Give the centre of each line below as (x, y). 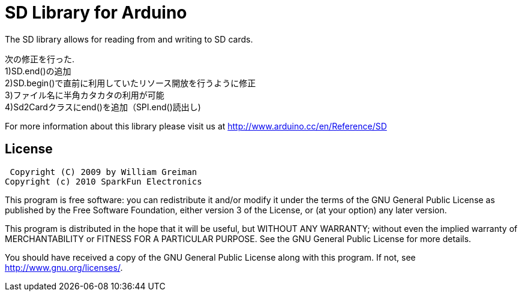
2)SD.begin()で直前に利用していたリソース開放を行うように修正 (130, 83)
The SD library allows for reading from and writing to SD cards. (129, 39)
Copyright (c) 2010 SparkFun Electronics (103, 181)
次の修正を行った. (40, 59)
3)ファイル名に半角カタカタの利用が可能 (85, 95)
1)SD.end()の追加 (38, 71)
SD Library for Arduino (96, 13)
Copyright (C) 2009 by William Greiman (103, 172)
